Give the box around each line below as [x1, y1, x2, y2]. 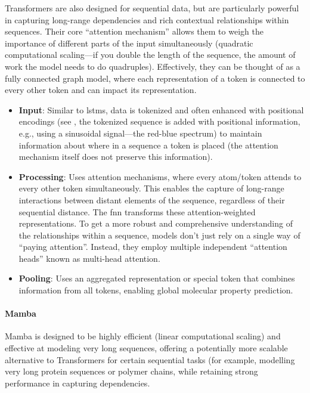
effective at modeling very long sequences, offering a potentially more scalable [5, 342, 288, 354]
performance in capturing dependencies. [5, 376, 150, 389]
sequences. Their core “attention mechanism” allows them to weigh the [5, 25, 263, 38]
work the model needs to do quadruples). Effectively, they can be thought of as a [5, 60, 300, 72]
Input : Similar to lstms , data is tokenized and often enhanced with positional [18, 103, 304, 116]
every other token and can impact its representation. [5, 83, 197, 96]
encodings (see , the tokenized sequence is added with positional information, [18, 115, 300, 128]
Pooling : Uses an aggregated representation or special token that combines [18, 272, 295, 284]
